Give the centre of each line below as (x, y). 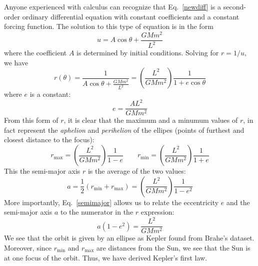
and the (238, 202)
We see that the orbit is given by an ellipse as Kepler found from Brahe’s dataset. (129, 238)
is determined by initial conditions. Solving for (148, 53)
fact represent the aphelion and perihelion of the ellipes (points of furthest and (124, 130)
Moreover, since (28, 247)
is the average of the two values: (137, 171)
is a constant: (50, 94)
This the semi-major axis (42, 171)
